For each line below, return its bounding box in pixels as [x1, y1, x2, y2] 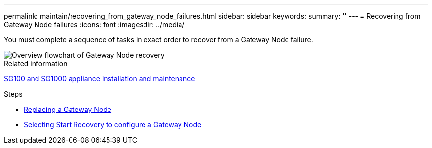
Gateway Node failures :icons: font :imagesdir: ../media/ [4, 20, 185, 29]
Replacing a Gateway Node [24, 105, 112, 113]
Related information [4, 59, 68, 68]
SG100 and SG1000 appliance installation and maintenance [4, 74, 195, 83]
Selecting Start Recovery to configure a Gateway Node [24, 120, 202, 129]
